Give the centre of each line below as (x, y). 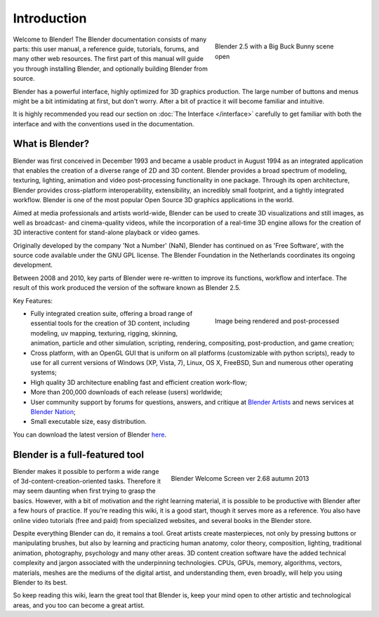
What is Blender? (51, 144)
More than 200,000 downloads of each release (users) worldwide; (126, 392)
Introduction (50, 18)
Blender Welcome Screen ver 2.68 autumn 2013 (240, 479)
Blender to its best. (40, 582)
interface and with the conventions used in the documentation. (104, 124)
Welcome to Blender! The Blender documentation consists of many (110, 39)
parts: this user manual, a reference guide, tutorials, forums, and (106, 48)
